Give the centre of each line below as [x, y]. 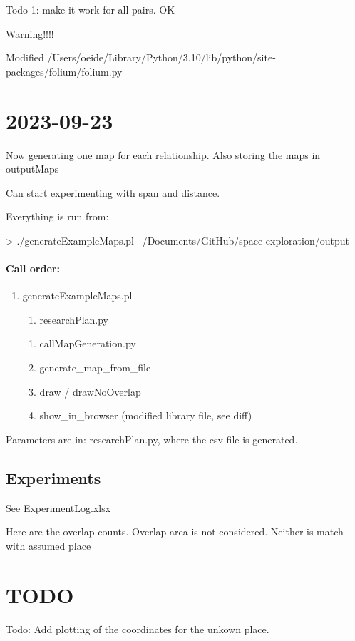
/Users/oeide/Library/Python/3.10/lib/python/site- [161, 57]
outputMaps [32, 169]
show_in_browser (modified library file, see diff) [146, 415]
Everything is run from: [57, 216]
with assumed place [48, 545]
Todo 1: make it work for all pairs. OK [91, 9]
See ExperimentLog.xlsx [58, 507]
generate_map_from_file [95, 368]
